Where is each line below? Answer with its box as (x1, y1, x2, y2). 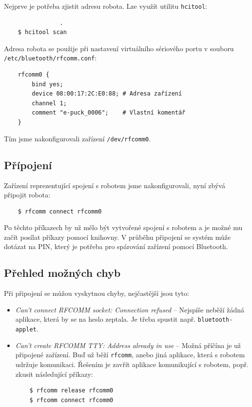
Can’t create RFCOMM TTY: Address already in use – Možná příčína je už (15, 340, 241, 350)
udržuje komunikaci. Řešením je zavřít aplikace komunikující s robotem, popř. (15, 359, 249, 369)
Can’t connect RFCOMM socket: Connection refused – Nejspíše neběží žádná (15, 304, 245, 314)
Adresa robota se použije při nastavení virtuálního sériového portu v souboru (4, 43, 234, 53)
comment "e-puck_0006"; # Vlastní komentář (32, 109, 186, 116)
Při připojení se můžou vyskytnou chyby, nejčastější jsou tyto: (4, 288, 189, 298)
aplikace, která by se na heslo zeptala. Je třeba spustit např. (15, 314, 196, 324)
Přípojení (4, 157, 52, 172)
